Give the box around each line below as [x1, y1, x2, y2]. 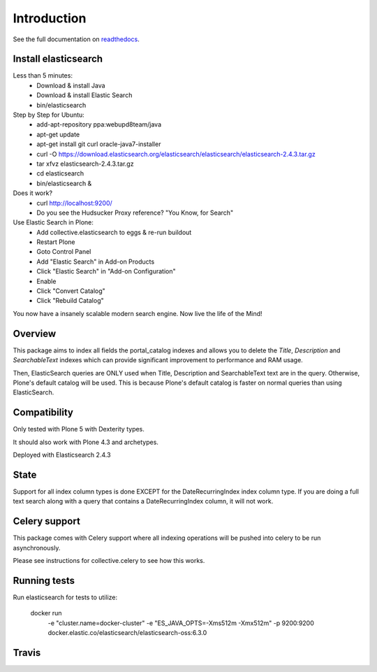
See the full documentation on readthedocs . [13, 35, 140, 43]
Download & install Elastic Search [36, 91, 133, 99]
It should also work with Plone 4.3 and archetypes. [13, 438, 158, 446]
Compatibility [13, 406, 73, 419]
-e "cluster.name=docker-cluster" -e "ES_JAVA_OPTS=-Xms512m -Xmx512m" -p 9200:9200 [47, 619, 314, 627]
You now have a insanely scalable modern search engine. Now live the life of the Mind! [13, 309, 263, 317]
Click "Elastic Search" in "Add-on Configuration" [36, 267, 176, 276]
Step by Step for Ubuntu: [13, 110, 85, 119]
